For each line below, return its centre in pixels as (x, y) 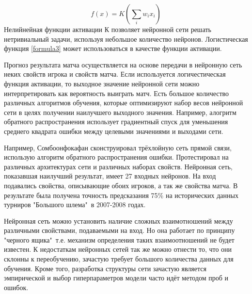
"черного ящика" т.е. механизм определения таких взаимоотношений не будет (119, 239)
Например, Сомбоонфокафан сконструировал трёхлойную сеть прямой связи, (118, 147)
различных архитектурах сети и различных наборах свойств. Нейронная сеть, (118, 166)
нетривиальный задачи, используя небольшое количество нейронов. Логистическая (126, 39)
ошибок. (16, 287)
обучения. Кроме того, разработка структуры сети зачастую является (105, 268)
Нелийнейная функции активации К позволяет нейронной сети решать (108, 29)
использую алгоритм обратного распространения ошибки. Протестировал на (116, 157)
